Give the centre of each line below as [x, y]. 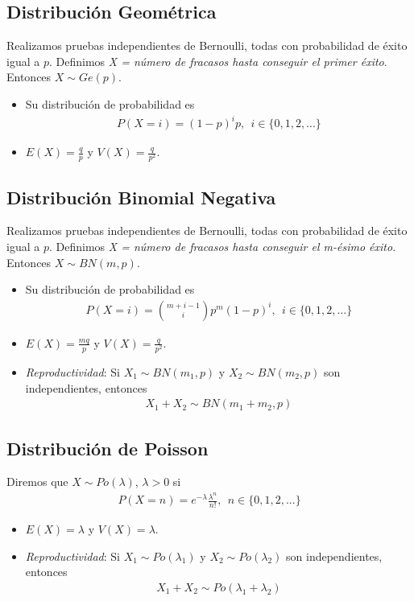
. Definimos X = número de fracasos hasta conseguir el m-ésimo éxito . [222, 247]
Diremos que [37, 482]
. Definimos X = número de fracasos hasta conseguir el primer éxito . [218, 61]
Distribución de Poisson [108, 448]
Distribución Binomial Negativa [141, 197]
